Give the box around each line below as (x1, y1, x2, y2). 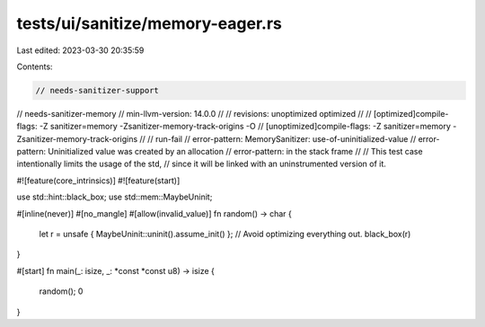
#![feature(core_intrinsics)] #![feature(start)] (16, 175, 181, 186)
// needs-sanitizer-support (35, 85, 159, 95)
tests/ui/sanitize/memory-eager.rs (16, 13, 282, 33)
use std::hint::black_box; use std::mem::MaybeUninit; (16, 191, 213, 202)
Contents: (16, 61, 53, 72)
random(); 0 (39, 286, 84, 296)
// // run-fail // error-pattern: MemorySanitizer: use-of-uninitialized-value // (139, 133, 417, 144)
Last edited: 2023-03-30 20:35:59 (16, 45, 145, 56)
